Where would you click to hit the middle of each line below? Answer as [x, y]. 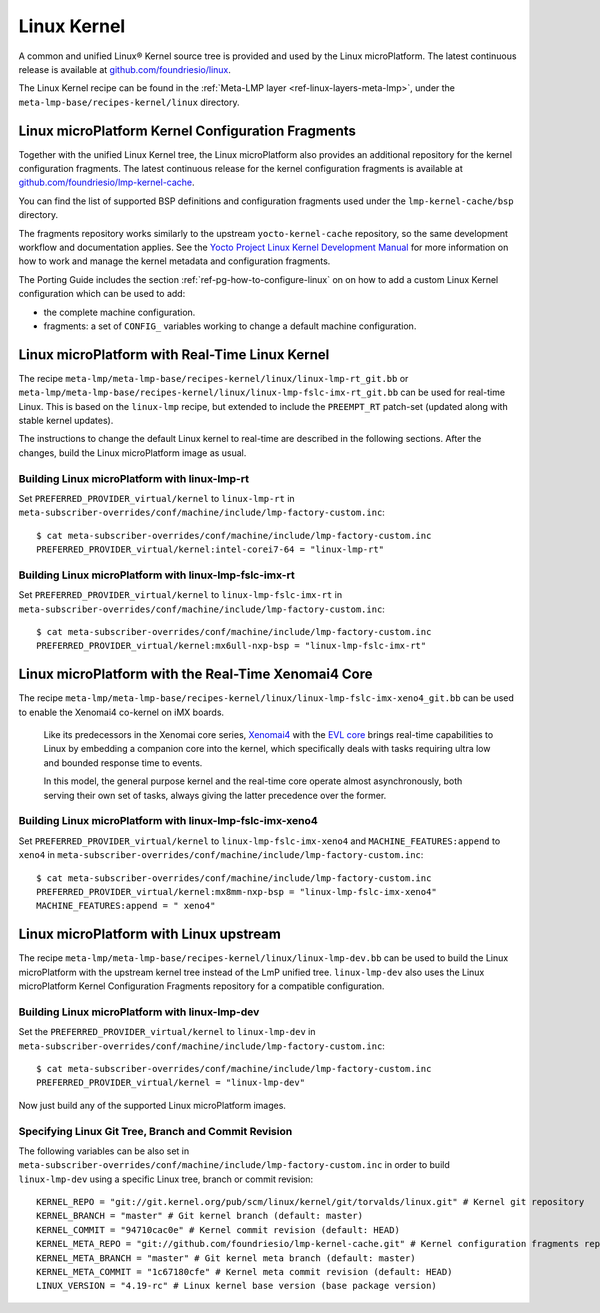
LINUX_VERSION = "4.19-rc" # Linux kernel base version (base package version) [236, 1286]
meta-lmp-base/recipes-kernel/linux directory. [129, 102]
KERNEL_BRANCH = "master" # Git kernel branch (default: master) [200, 1216]
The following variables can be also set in [104, 1151]
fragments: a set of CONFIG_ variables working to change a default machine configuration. [230, 326]
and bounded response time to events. [123, 762]
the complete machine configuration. [119, 312]
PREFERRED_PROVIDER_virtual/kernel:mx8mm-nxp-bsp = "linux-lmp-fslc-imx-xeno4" [236, 891]
